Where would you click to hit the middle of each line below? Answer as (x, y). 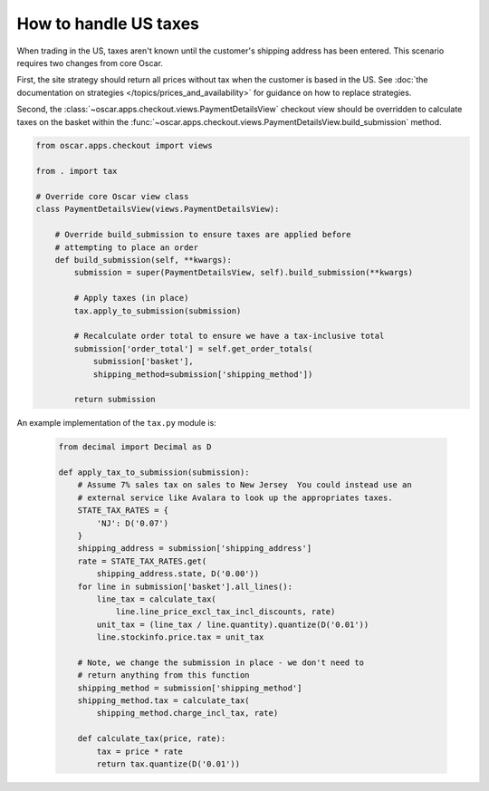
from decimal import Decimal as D (135, 447)
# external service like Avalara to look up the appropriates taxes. (235, 497)
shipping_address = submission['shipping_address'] (195, 549)
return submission (115, 400)
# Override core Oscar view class (112, 197)
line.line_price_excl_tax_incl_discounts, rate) (225, 612)
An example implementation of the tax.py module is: (116, 423)
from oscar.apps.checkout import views (124, 146)
